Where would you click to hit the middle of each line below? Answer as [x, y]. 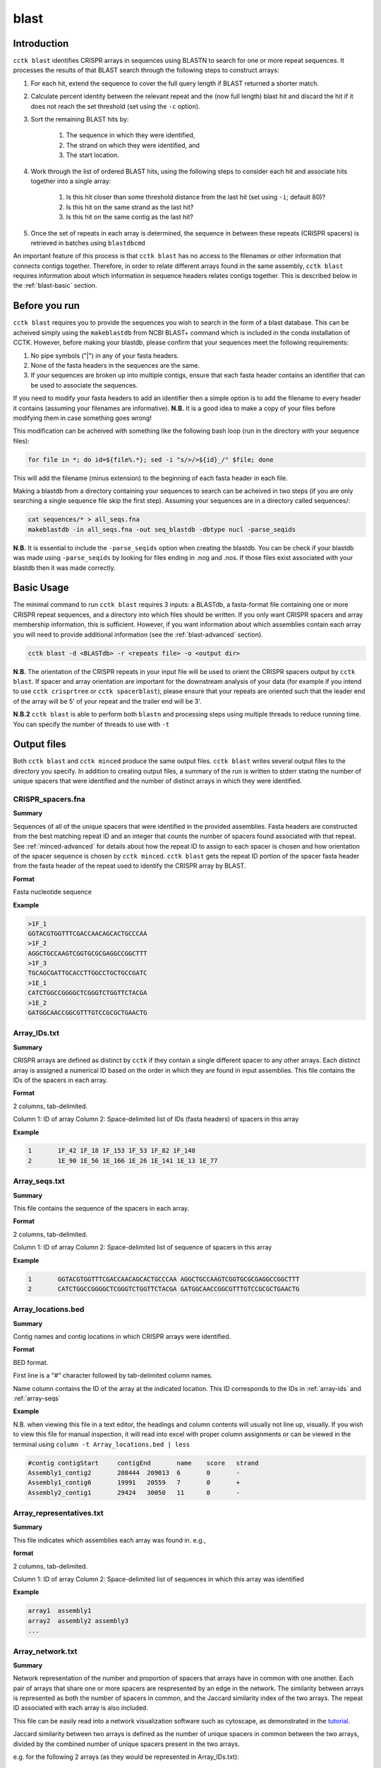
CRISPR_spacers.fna [49, 799]
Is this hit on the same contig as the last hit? [129, 217]
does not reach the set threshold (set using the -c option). [115, 106]
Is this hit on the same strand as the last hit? [130, 207]
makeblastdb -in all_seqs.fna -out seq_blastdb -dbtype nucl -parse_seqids [162, 529]
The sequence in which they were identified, [131, 135]
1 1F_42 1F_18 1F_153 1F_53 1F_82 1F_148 [111, 1151]
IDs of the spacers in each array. [60, 1080]
